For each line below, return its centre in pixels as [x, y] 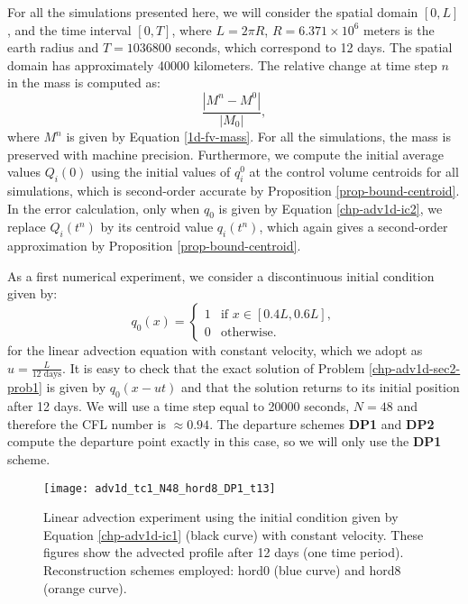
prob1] [25, 387]
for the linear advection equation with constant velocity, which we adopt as [215, 349]
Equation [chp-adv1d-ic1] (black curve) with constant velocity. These [234, 534]
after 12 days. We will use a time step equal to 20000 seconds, [179, 406]
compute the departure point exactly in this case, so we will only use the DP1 [225, 441]
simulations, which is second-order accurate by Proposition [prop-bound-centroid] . [234, 190]
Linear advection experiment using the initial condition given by [221, 517]
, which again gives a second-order [353, 227]
